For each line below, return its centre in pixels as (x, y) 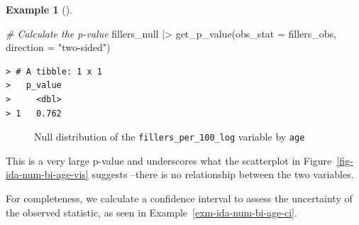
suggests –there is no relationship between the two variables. (223, 174)
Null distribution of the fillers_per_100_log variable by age (170, 137)
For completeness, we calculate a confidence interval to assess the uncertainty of (179, 198)
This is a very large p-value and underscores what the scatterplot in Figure (169, 160)
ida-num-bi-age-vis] (47, 174)
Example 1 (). (39, 9)
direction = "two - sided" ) (58, 47)
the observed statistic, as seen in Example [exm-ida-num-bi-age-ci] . (151, 212)
